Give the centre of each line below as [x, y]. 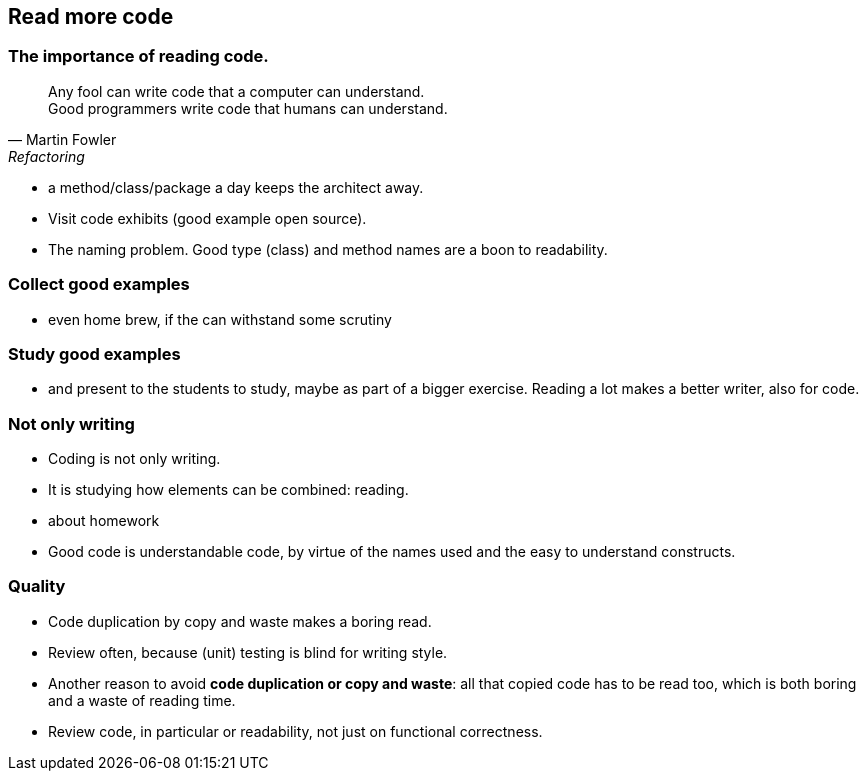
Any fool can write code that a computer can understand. [236, 91]
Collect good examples [99, 284]
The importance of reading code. [138, 56]
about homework [104, 521]
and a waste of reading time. [142, 700]
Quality [37, 586]
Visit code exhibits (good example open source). [207, 218]
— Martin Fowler [62, 139]
